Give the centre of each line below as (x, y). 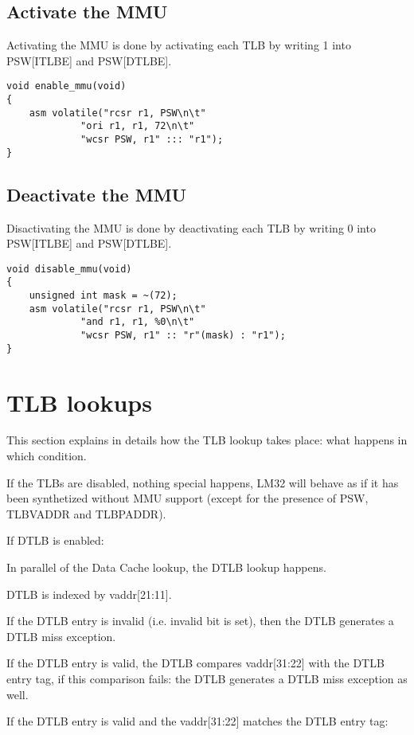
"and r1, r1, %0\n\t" (138, 322)
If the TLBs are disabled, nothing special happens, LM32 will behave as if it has (203, 482)
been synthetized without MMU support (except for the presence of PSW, (187, 498)
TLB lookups (79, 402)
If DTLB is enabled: (55, 540)
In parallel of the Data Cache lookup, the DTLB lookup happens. (166, 567)
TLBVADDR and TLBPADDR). (86, 513)
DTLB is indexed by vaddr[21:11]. (89, 594)
